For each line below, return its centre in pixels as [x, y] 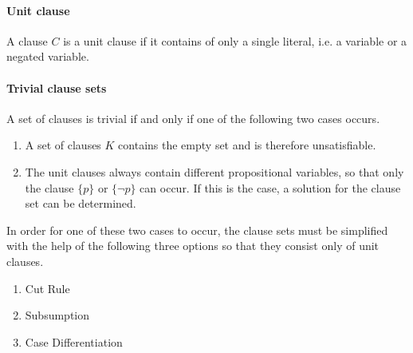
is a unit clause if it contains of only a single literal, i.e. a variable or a [235, 40]
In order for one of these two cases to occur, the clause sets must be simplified [197, 230]
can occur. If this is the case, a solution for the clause [270, 187]
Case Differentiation [74, 341]
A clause [27, 40]
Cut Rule [47, 288]
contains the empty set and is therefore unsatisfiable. [247, 145]
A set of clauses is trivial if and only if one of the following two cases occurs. [193, 118]
